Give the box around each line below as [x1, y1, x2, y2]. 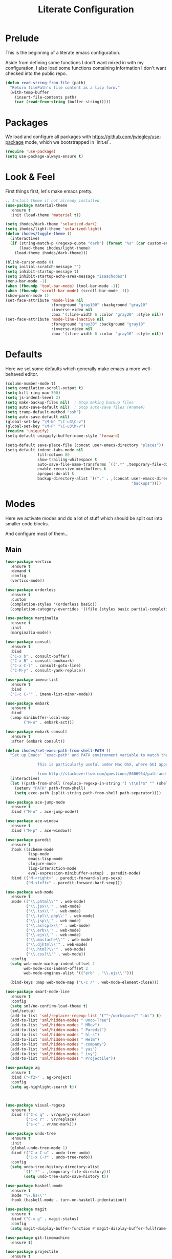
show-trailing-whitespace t [37, 457, 97, 462]
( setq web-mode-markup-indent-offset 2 [10, 961, 95, 966]
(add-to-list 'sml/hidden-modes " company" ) [10, 1041, 106, 1047]
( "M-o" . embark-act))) [24, 720, 74, 725]
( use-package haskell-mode [5, 1183, 63, 1188]
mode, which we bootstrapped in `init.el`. [25, 139, 111, 145]
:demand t [10, 568, 31, 574]
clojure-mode [28, 861, 56, 866]
